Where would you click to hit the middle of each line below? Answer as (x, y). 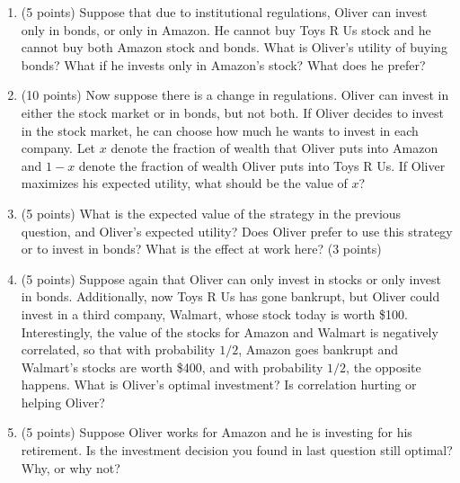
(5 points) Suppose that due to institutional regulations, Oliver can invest (224, 12)
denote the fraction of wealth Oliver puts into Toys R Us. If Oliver (262, 165)
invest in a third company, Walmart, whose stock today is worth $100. (214, 313)
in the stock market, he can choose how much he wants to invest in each (220, 130)
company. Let (58, 148)
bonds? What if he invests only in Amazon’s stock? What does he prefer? (223, 64)
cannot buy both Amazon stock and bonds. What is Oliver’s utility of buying (234, 47)
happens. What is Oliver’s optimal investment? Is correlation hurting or (219, 385)
